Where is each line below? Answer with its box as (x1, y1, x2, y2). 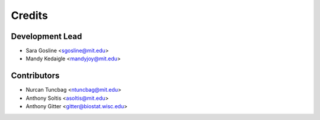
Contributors (11, 71, 60, 81)
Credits (11, 9, 49, 22)
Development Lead (11, 31, 82, 41)
